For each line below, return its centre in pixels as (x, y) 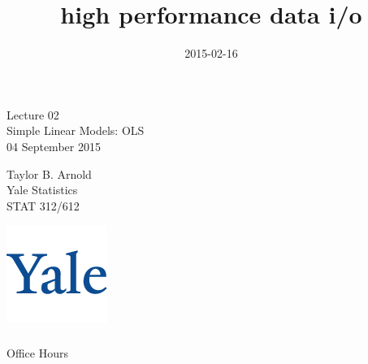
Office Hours (37, 352)
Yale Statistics (42, 190)
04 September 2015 (54, 146)
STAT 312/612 (43, 205)
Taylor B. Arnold (49, 173)
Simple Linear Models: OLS (76, 130)
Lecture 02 (33, 114)
